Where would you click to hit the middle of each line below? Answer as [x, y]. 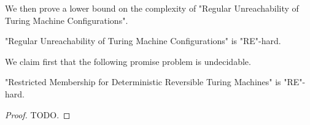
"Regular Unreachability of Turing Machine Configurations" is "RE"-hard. [143, 41]
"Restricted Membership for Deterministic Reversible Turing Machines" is [143, 82]
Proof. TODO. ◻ [38, 114]
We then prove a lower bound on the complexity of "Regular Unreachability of [152, 8]
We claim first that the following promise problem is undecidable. [128, 61]
